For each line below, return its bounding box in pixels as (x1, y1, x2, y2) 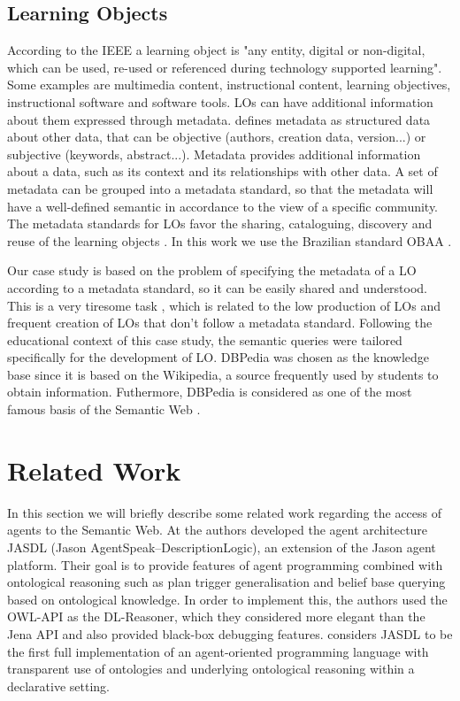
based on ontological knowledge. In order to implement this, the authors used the (7, 589, 448, 608)
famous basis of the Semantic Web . (7, 400, 201, 419)
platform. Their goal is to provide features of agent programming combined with (7, 555, 443, 574)
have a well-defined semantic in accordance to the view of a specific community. (7, 196, 439, 215)
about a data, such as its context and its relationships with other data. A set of (7, 162, 438, 181)
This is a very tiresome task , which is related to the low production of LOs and (7, 296, 441, 314)
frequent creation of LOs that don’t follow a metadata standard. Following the (7, 313, 433, 332)
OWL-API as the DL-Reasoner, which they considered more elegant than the (7, 607, 425, 626)
